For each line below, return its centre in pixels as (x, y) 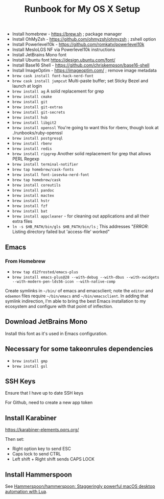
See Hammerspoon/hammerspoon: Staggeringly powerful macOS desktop (80, 486)
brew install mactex (33, 196)
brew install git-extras (37, 107)
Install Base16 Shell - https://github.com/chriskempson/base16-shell (81, 65)
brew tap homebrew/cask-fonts (43, 170)
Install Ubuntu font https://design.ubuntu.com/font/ (64, 60)
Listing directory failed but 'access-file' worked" (61, 232)
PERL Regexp (26, 159)
